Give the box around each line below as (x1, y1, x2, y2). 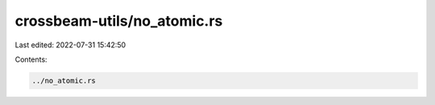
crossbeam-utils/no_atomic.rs (14, 12, 223, 30)
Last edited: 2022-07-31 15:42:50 (14, 40, 126, 50)
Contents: (14, 55, 48, 64)
